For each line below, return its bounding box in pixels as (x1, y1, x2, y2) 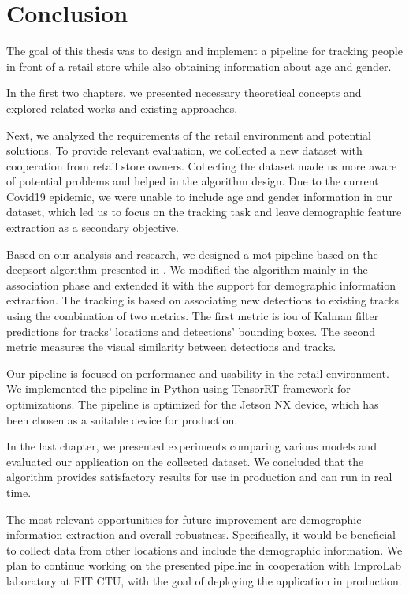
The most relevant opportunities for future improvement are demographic (6, 510, 362, 527)
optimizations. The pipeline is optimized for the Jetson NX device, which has (6, 396, 379, 412)
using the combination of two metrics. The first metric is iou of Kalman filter (6, 308, 379, 324)
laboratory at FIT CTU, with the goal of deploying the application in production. (6, 572, 402, 588)
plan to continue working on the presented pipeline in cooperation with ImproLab (6, 557, 401, 573)
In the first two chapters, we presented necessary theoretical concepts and (6, 84, 362, 101)
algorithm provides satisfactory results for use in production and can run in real (6, 469, 392, 485)
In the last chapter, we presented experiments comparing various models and (6, 438, 377, 454)
